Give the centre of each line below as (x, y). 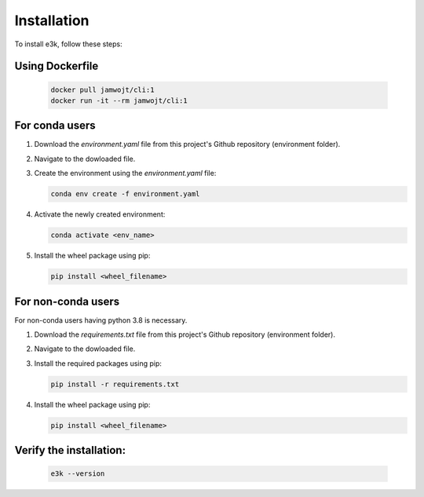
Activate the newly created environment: (100, 214)
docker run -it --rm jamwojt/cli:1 (119, 100)
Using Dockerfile (57, 66)
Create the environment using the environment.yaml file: (125, 174)
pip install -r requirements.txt (115, 384)
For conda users (55, 126)
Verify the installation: (70, 450)
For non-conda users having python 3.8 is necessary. (101, 320)
